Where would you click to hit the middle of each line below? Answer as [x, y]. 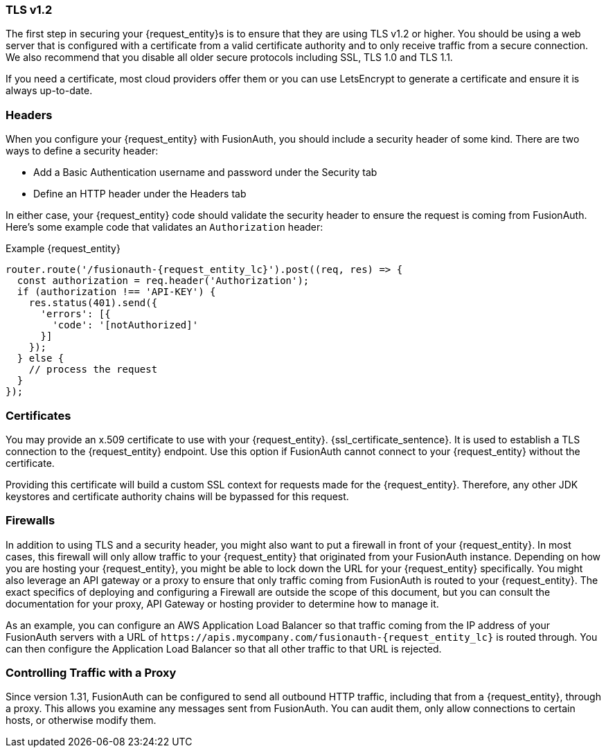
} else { [41, 358]
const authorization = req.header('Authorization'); [163, 281]
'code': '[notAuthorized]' [125, 325]
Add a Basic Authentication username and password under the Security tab [205, 172]
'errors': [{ [75, 314]
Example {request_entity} [63, 249]
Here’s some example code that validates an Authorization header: [164, 227]
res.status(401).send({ [93, 303]
